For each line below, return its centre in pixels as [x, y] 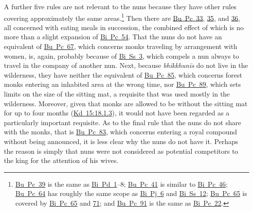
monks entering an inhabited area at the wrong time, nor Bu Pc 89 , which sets [122, 84]
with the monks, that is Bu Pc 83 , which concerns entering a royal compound [121, 132]
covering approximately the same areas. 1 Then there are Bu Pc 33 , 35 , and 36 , [122, 17]
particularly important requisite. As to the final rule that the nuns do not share [123, 122]
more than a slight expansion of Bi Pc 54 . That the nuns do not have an [113, 37]
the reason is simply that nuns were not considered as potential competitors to [121, 151]
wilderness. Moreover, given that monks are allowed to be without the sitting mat [126, 103]
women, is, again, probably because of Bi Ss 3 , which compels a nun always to [122, 56]
